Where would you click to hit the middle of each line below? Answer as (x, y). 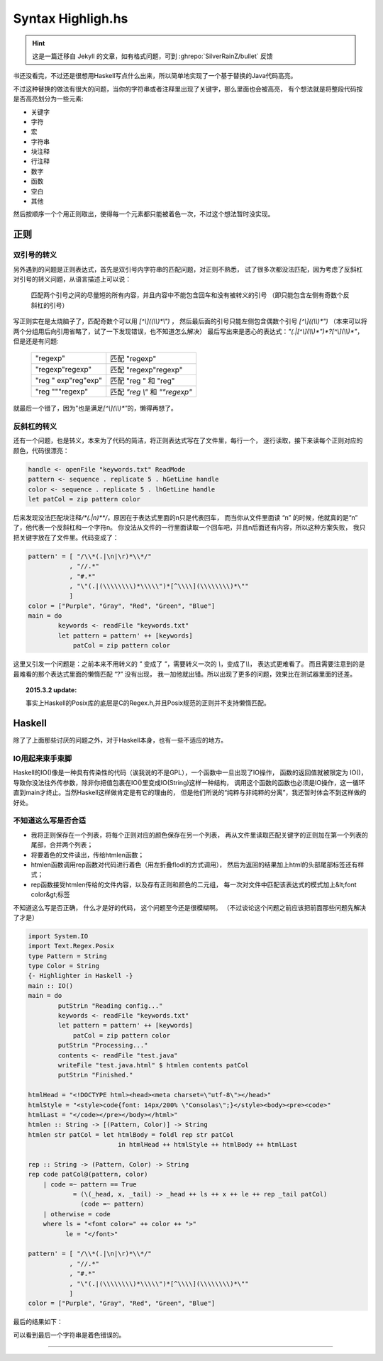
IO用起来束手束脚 (43, 759)
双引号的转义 (35, 255)
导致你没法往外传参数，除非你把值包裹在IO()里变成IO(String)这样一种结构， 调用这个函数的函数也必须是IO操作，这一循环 (189, 782)
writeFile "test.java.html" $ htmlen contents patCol (153, 1065)
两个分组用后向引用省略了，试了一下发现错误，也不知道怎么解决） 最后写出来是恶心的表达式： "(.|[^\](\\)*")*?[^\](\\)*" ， (188, 331)
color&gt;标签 (50, 894)
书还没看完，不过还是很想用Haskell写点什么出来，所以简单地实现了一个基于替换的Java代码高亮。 (155, 76)
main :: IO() (51, 985)
